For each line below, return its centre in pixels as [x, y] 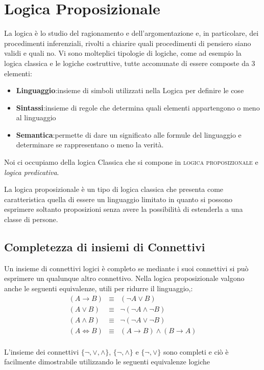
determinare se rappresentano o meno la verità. [90, 145]
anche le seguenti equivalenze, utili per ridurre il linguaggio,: [99, 288]
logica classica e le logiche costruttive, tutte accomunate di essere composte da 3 [130, 63]
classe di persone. [31, 219]
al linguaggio [36, 117]
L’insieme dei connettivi [42, 351]
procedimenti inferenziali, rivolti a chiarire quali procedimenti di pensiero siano [128, 43]
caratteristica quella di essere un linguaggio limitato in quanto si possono [118, 199]
